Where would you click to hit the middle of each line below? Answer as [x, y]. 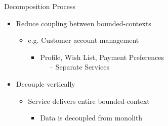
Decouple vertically [46, 83]
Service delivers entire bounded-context [89, 101]
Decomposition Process [40, 6]
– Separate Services [80, 67]
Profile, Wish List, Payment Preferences [102, 57]
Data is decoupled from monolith [91, 118]
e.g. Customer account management [83, 40]
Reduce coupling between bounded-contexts [83, 23]
